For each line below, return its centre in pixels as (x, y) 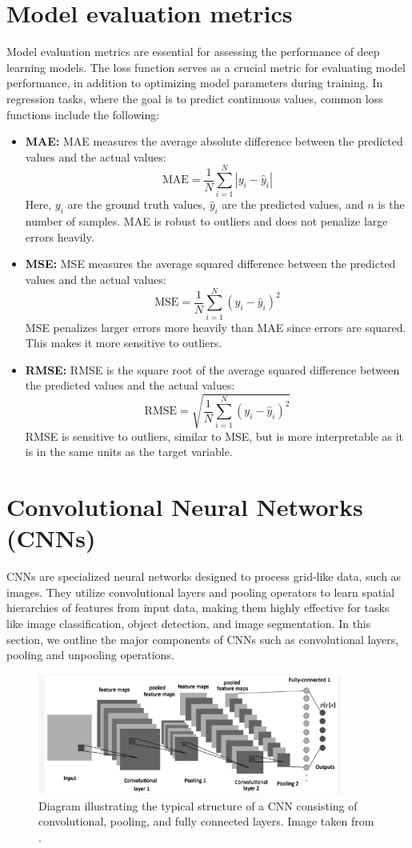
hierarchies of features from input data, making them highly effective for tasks (198, 608)
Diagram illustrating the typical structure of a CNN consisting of (198, 805)
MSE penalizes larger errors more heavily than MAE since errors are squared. (216, 327)
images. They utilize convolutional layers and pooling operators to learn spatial (201, 592)
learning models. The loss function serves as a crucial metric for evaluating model (206, 67)
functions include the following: (83, 114)
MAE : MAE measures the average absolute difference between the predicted (214, 141)
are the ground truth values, (136, 204)
